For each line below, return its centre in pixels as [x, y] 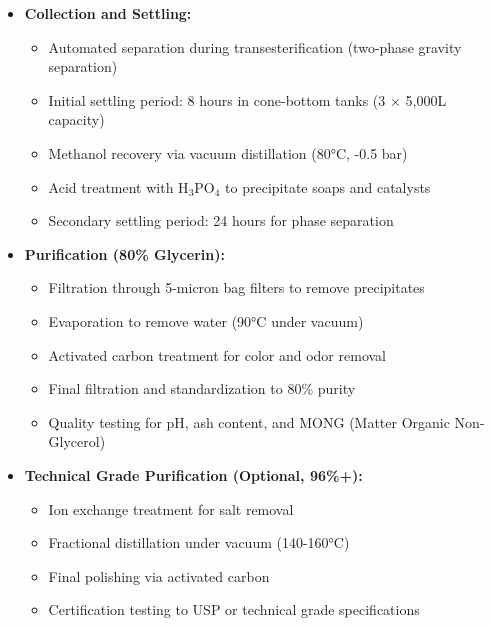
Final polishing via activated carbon [159, 575]
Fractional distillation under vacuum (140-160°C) [199, 542]
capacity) [76, 119]
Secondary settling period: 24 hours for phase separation [221, 220]
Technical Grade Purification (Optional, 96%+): [193, 474]
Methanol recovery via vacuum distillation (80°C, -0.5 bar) [228, 152]
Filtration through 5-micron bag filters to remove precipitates [236, 287]
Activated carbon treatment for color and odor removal [217, 354]
